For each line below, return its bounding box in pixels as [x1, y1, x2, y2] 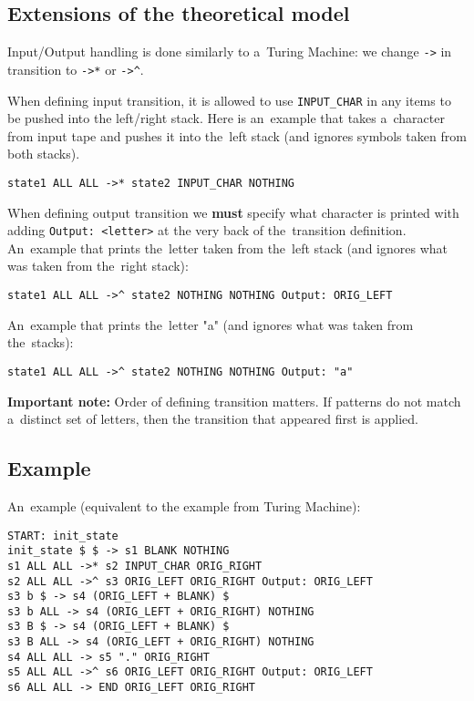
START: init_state [7, 529, 118, 542]
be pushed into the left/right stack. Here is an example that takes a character [7, 108, 445, 128]
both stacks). [7, 144, 80, 163]
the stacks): [7, 333, 74, 352]
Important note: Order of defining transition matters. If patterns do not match [7, 391, 461, 410]
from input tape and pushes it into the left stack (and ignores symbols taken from [7, 126, 467, 145]
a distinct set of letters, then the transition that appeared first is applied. [7, 409, 418, 428]
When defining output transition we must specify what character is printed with [7, 202, 459, 222]
